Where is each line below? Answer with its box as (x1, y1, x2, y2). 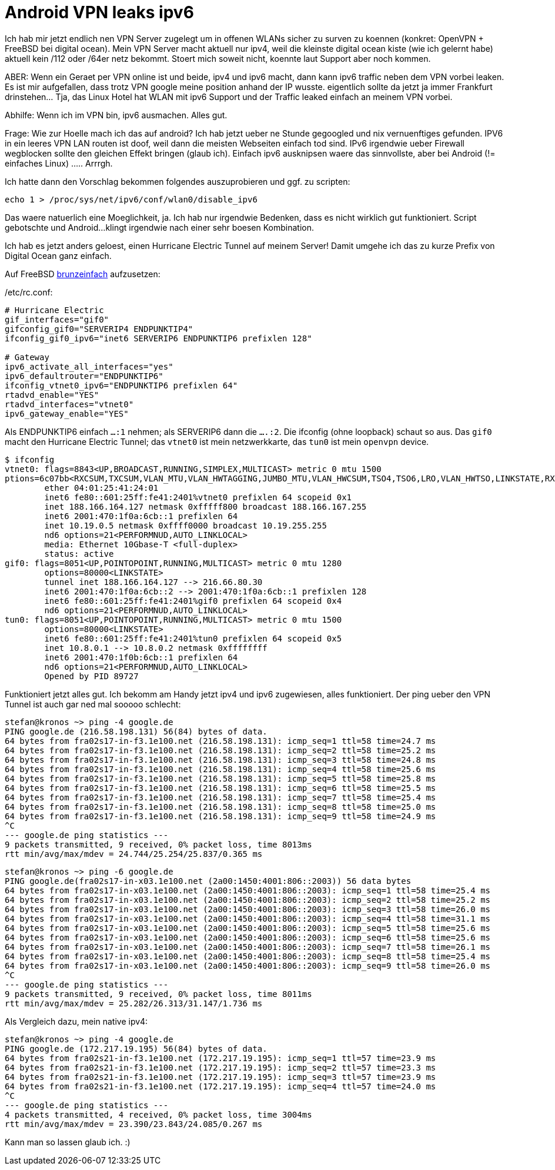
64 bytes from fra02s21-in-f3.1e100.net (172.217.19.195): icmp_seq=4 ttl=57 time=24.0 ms (5, 1081, 436, 1091)
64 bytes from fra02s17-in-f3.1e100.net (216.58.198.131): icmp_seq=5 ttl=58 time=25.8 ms (5, 773, 436, 783)
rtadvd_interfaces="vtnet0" (5, 399, 134, 409)
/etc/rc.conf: (5, 287, 53, 297)
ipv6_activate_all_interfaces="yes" (5, 361, 173, 371)
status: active (44, 549, 114, 559)
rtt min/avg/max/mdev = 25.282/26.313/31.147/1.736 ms (5, 998, 263, 1008)
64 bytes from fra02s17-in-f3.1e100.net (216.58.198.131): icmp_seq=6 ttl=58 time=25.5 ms (5, 783, 436, 793)
